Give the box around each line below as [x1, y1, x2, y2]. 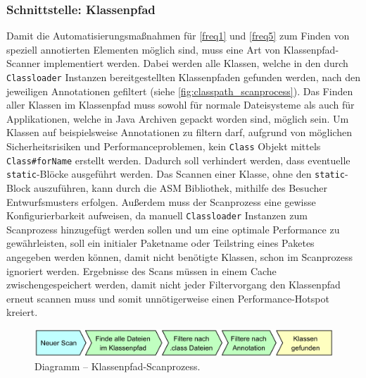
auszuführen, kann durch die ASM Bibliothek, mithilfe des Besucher [34, 181, 327, 195]
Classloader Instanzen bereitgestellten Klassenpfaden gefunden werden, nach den [6, 70, 361, 84]
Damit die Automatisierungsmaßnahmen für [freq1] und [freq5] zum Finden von [6, 28, 350, 43]
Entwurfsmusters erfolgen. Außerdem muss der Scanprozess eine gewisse [6, 194, 316, 209]
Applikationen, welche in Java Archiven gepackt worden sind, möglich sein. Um [6, 111, 349, 126]
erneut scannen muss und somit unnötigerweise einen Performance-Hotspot [6, 291, 329, 305]
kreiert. [6, 305, 38, 319]
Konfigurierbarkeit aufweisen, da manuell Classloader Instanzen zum [6, 208, 308, 223]
